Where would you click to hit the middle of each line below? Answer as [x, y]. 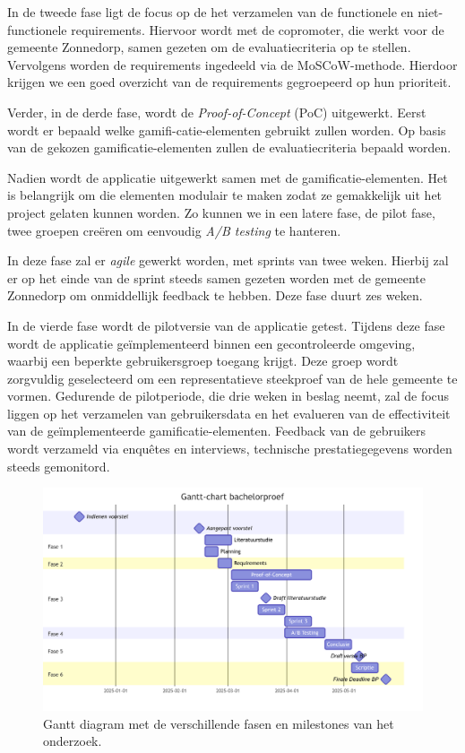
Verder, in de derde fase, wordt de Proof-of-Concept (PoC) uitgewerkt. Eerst [217, 112]
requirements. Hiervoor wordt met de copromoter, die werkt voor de [258, 29]
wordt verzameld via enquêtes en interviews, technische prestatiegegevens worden [230, 449]
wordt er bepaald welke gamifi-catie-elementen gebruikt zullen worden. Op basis [227, 130]
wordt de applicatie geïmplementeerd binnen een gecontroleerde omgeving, [211, 343]
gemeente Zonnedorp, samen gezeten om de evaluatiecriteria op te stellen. [209, 47]
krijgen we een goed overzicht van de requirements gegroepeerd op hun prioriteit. [229, 82]
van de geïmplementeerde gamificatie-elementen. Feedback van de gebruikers [216, 431]
